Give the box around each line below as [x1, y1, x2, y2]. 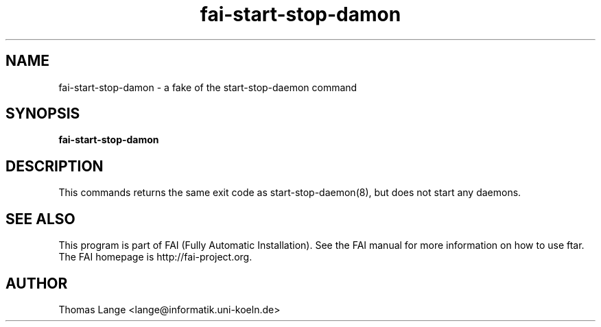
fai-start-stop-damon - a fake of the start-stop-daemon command [58, 81, 357, 93]
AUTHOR [5, 274, 68, 292]
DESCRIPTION [5, 157, 104, 175]
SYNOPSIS [5, 105, 80, 123]
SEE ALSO [5, 210, 75, 228]
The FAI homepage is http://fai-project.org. [58, 251, 252, 263]
